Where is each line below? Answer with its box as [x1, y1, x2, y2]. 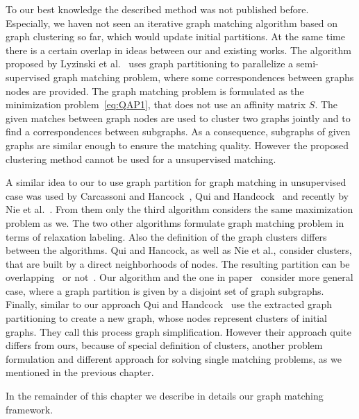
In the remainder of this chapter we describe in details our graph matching [6, 388, 324, 403]
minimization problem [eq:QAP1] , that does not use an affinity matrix [6, 97, 306, 112]
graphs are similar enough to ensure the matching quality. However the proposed [6, 137, 349, 152]
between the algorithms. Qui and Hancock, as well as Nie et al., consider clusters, [6, 243, 352, 257]
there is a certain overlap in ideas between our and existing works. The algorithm [6, 42, 351, 57]
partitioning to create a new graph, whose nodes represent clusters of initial [6, 311, 328, 325]
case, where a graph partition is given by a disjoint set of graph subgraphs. [6, 283, 324, 298]
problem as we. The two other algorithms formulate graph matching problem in [6, 215, 344, 230]
